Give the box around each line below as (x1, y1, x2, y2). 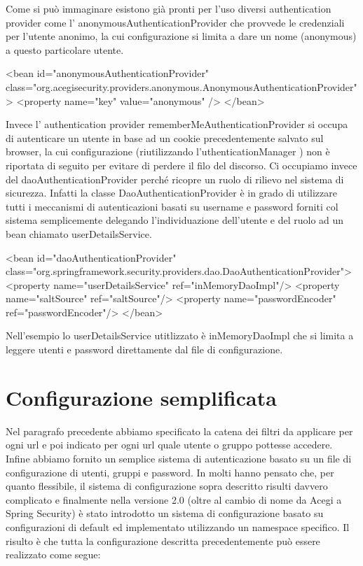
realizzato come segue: (6, 547, 101, 562)
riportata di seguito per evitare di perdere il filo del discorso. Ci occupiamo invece (6, 157, 357, 172)
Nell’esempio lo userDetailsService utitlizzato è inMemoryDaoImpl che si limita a (6, 328, 354, 343)
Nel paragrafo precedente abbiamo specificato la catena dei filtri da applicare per (6, 423, 353, 438)
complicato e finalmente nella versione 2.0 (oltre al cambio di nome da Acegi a (6, 492, 342, 507)
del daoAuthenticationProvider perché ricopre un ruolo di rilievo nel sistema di (6, 171, 344, 186)
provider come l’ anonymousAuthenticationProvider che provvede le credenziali (6, 15, 345, 29)
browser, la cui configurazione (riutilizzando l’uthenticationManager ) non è (6, 144, 330, 159)
